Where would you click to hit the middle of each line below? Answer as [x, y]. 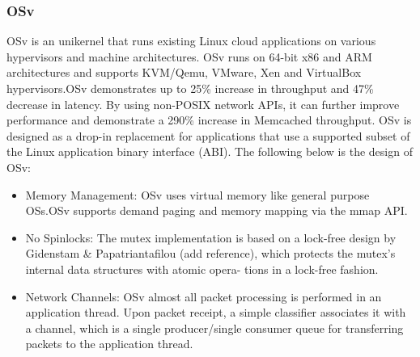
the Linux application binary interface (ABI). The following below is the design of [210, 151]
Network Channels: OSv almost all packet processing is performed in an [204, 296]
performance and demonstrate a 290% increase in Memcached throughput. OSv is [209, 120]
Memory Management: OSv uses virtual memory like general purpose [197, 194]
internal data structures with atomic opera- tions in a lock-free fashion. [202, 269]
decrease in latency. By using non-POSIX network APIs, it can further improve [203, 104]
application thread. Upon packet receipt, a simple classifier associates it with [216, 312]
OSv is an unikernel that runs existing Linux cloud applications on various [191, 41]
